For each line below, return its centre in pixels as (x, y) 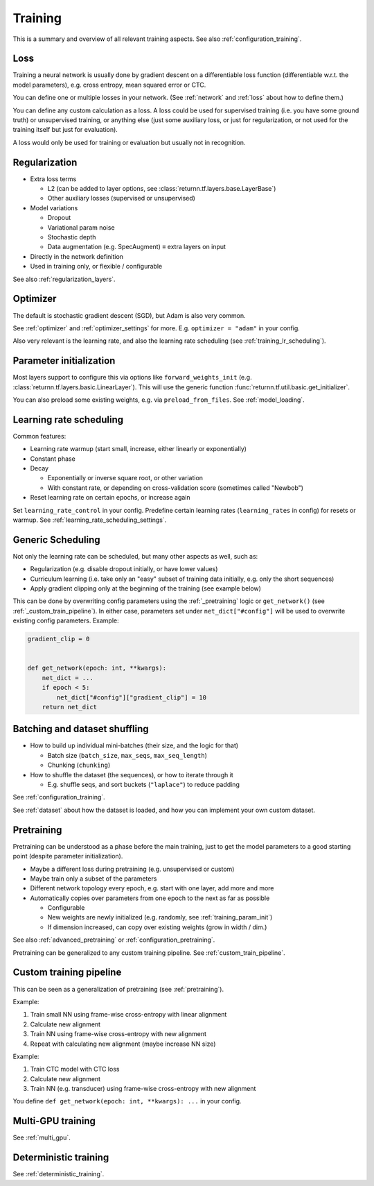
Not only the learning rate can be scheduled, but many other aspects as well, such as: (135, 556)
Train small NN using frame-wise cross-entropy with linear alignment (128, 1015)
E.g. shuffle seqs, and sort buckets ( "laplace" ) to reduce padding (144, 785)
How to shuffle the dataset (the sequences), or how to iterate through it (132, 774)
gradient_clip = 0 (59, 639)
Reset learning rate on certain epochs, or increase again (110, 498)
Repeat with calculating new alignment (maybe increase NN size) (123, 1044)
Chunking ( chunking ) (79, 765)
